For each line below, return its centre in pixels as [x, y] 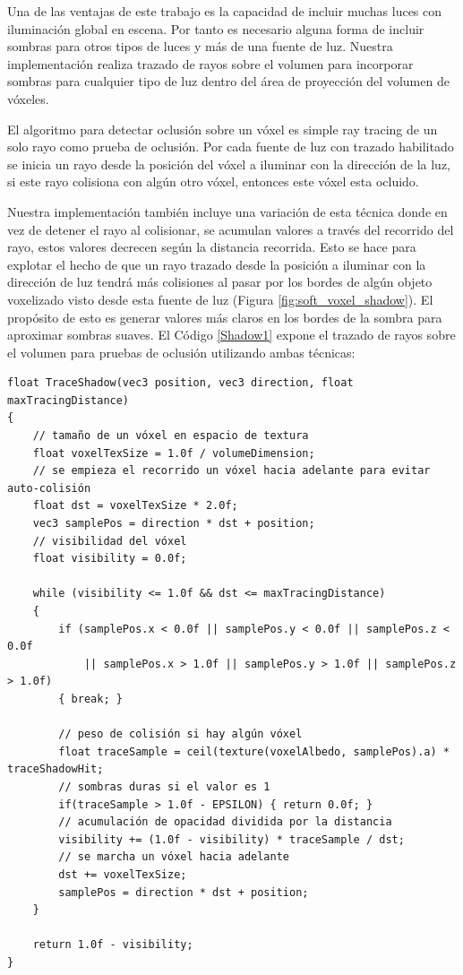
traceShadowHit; [56, 769]
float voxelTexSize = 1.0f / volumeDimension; [174, 453]
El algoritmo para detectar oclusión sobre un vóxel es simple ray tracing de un [223, 129]
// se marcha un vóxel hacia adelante [174, 857]
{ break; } [90, 699]
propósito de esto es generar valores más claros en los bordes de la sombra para [225, 317]
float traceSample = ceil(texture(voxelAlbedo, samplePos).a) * [254, 751]
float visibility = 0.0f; [110, 559]
